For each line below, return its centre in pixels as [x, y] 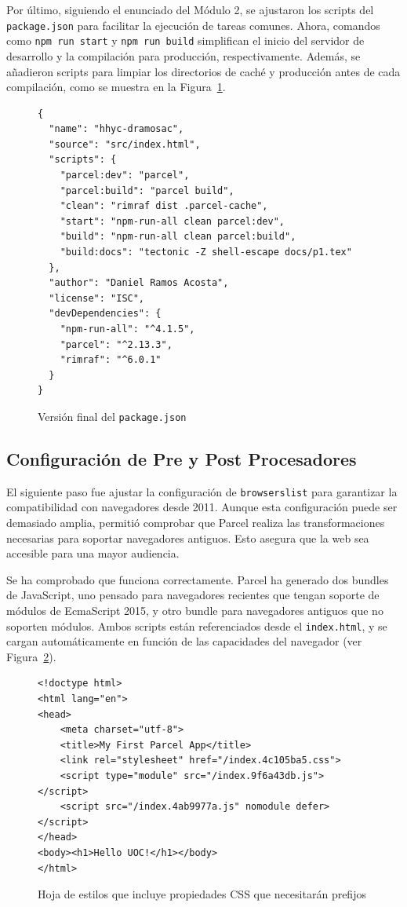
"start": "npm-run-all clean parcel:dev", [172, 221]
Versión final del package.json [112, 416]
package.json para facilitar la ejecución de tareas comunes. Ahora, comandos [193, 25]
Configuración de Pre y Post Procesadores [182, 459]
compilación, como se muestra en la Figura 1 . [116, 87]
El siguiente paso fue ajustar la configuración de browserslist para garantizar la [202, 491]
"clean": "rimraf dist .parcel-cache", [164, 206]
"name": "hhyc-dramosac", [116, 129]
